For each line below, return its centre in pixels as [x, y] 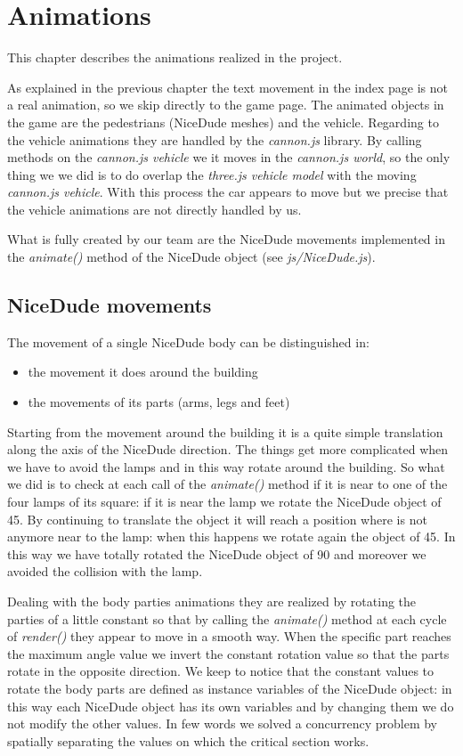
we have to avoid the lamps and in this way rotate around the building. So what [226, 466]
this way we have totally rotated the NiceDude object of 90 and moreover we [217, 553]
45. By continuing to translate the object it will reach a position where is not [217, 519]
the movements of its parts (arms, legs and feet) [159, 402]
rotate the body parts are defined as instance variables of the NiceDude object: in [230, 688]
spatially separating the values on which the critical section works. [188, 740]
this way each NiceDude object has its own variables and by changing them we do [231, 706]
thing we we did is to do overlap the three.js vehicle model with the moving [212, 174]
